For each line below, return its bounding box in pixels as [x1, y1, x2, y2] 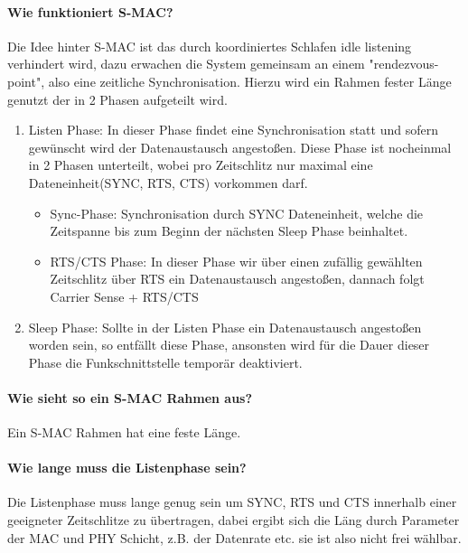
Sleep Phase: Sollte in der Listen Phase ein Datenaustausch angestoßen [28, 317, 422, 336]
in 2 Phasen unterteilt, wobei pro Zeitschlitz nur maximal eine [28, 155, 373, 174]
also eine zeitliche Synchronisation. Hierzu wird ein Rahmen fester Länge [48, 71, 452, 90]
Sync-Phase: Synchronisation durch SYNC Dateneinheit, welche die [50, 203, 424, 222]
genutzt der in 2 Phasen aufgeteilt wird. [7, 89, 228, 108]
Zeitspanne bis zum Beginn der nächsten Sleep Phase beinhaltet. [50, 221, 408, 240]
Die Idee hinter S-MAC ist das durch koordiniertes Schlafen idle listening [7, 36, 412, 55]
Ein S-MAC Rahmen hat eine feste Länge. [7, 423, 241, 442]
